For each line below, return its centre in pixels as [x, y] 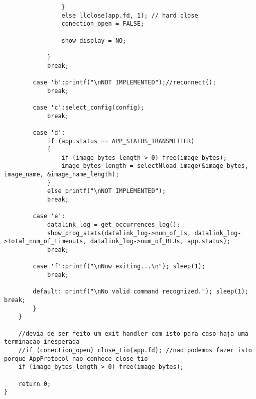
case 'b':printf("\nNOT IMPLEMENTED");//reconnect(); [124, 82]
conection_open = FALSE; [103, 24]
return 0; [35, 384]
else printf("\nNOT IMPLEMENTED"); [106, 191]
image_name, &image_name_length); [62, 175]
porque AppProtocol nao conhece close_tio [76, 359]
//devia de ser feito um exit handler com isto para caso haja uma [133, 333]
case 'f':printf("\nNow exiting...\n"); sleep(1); [119, 267]
